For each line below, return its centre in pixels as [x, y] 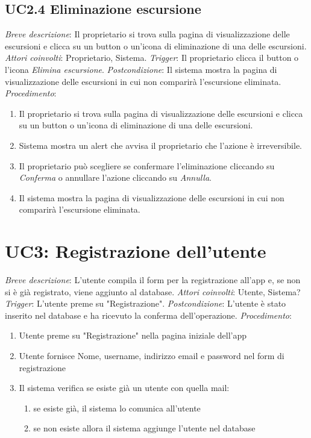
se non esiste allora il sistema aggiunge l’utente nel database [144, 428]
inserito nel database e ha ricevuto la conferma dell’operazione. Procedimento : [148, 315]
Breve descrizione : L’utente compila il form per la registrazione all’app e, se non [153, 280]
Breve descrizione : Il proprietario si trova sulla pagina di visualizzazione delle [147, 34]
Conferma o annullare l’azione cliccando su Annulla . [115, 177]
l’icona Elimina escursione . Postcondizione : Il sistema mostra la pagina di [141, 69]
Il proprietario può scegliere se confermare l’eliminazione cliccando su [147, 165]
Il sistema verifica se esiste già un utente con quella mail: [124, 388]
